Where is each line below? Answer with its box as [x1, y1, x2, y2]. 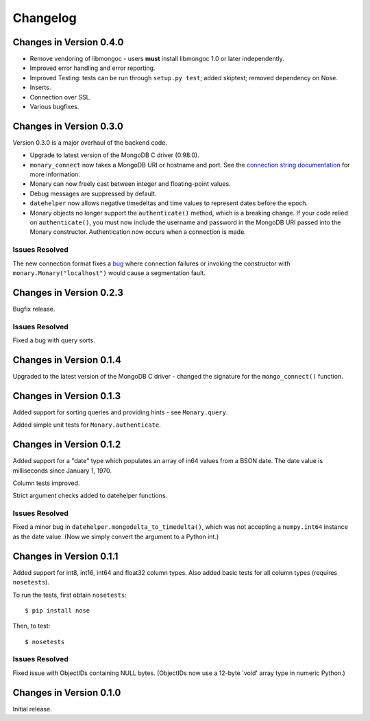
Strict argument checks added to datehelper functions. [12, 491, 168, 500]
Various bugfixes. [29, 103, 79, 111]
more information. [29, 170, 80, 178]
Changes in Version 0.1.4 [12, 354, 121, 366]
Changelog [12, 10, 77, 25]
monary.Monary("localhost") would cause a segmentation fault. [12, 268, 206, 277]
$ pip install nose [25, 606, 90, 614]
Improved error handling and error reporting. [29, 64, 156, 72]
